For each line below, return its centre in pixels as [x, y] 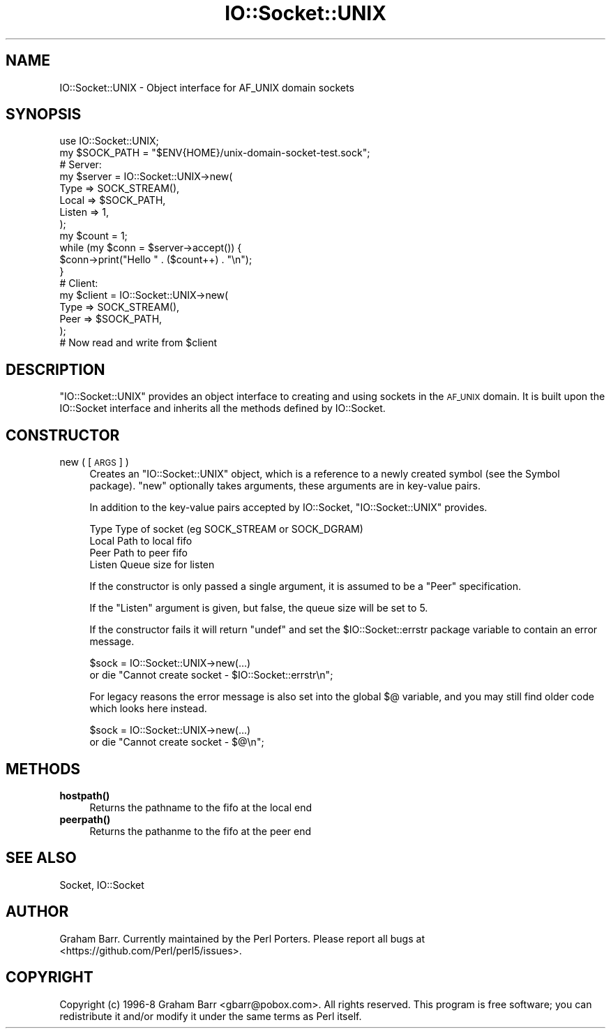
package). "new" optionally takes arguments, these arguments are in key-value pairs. [285, 486]
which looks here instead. [148, 709]
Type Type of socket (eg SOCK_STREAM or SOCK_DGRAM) [226, 529]
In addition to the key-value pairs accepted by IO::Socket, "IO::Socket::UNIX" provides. [288, 508]
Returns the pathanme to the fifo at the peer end [201, 831]
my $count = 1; [93, 236]
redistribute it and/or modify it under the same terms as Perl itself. [211, 1016]
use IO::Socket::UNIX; [109, 141]
